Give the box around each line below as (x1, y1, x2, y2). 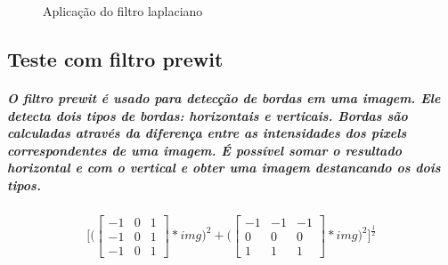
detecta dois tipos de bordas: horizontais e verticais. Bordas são (7, 106, 408, 124)
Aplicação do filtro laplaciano (43, 2, 203, 20)
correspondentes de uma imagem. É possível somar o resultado (7, 141, 402, 159)
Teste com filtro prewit (7, 44, 224, 72)
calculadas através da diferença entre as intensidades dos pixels (7, 124, 407, 142)
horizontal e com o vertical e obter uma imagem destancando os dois (7, 158, 441, 177)
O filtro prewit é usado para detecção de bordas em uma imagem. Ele (7, 88, 441, 107)
